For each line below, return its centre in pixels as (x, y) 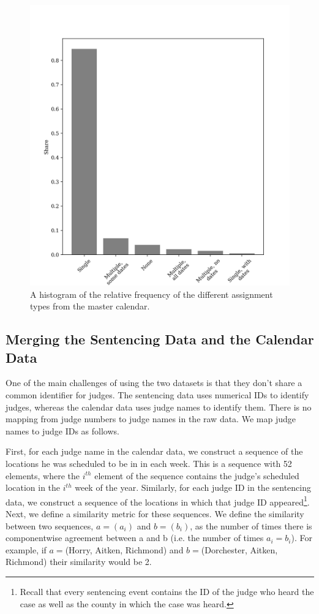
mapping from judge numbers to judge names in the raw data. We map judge (151, 419)
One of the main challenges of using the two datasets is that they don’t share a (154, 383)
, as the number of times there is (251, 525)
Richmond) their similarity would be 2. (79, 562)
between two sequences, (50, 525)
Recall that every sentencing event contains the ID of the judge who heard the (167, 591)
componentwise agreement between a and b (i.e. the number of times (135, 538)
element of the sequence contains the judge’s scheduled (197, 475)
